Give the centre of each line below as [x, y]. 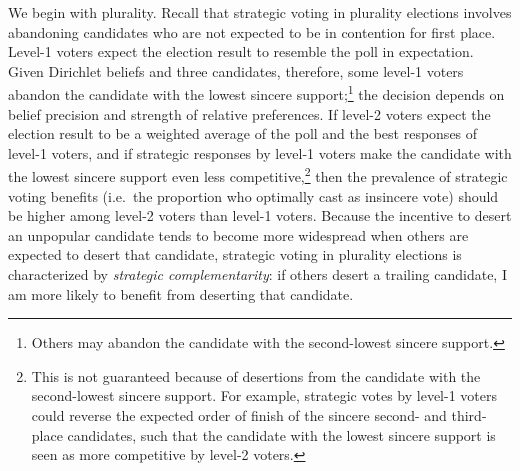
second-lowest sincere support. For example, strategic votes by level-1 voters [264, 395]
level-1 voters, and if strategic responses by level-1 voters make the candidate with [260, 152]
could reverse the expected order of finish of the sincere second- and [239, 415]
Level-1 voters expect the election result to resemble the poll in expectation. [241, 51]
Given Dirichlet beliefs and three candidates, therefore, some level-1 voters [236, 70]
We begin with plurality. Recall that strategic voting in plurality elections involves [260, 12]
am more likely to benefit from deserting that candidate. [181, 293]
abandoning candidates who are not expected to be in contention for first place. [252, 31]
